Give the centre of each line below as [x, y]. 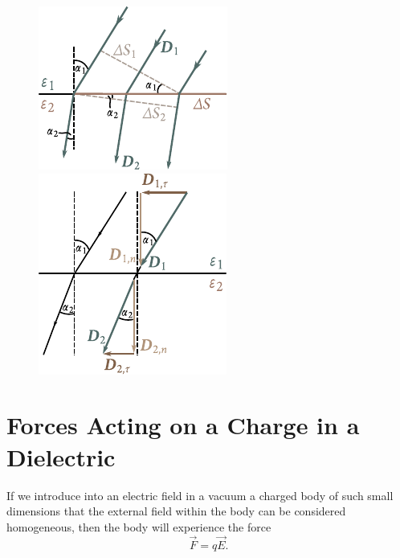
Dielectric [61, 456]
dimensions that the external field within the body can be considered [176, 511]
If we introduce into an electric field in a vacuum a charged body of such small [200, 495]
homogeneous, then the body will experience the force [139, 526]
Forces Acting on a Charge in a [183, 425]
